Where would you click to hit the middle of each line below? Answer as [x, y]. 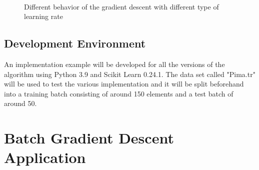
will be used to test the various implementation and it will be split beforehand [124, 84]
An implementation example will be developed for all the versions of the [114, 64]
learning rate [43, 16]
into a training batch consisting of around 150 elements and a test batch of [119, 93]
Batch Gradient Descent [89, 138]
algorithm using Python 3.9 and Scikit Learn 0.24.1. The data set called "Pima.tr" [130, 74]
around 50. [20, 103]
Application [45, 157]
